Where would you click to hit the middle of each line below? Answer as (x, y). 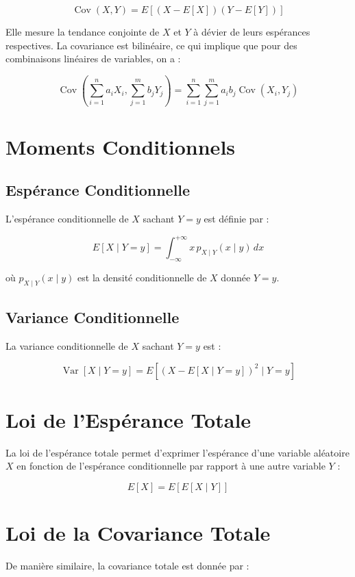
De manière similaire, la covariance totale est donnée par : (127, 565)
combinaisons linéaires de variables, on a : (93, 59)
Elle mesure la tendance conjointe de (83, 31)
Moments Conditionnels (121, 146)
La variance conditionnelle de (67, 345)
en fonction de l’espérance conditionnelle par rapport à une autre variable (171, 466)
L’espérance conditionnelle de (67, 219)
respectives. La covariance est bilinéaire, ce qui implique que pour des (151, 45)
